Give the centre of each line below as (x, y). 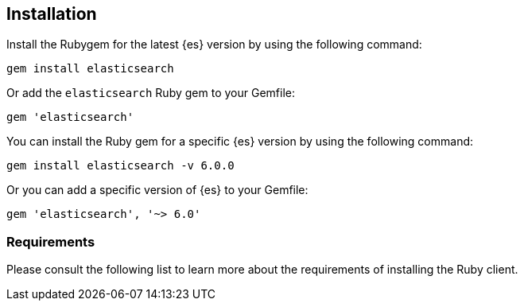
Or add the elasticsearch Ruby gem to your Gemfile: (151, 93)
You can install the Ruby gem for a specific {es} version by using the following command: (240, 142)
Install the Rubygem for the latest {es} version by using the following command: (214, 45)
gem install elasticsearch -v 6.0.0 (120, 166)
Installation (52, 14)
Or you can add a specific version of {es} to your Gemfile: (157, 190)
